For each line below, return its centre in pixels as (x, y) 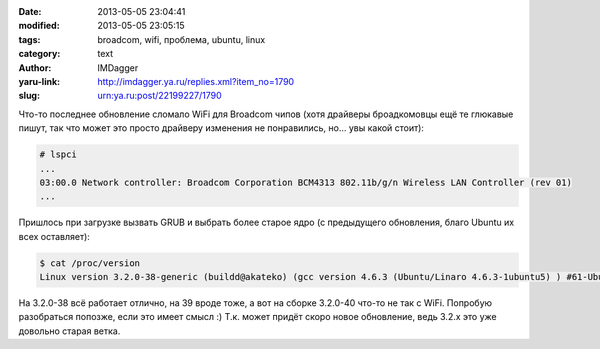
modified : (39, 26)
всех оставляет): (54, 236)
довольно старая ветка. (69, 331)
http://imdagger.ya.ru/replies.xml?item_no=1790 (196, 81)
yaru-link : (39, 81)
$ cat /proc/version (89, 263)
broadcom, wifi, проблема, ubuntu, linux (181, 39)
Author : (35, 67)
